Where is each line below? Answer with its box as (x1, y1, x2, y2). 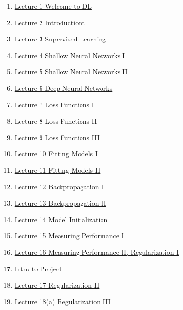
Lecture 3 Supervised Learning (14, 34, 106, 44)
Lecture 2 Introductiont (14, 17, 85, 27)
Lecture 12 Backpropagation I (14, 181, 104, 191)
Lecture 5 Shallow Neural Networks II (14, 66, 128, 77)
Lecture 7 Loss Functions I (14, 99, 94, 109)
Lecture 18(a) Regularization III (14, 296, 111, 306)
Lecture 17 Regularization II (14, 280, 100, 290)
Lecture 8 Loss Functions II (14, 116, 97, 126)
